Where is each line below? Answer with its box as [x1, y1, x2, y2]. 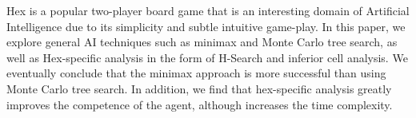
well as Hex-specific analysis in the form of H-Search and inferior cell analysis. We [6, 49, 408, 65]
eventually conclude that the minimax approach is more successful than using [6, 65, 386, 81]
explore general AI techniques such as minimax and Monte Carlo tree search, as [6, 33, 398, 50]
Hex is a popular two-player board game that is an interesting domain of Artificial [6, 2, 410, 18]
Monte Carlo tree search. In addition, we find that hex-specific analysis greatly [6, 80, 392, 96]
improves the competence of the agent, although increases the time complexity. [6, 96, 393, 112]
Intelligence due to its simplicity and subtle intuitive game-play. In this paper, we [6, 18, 406, 34]
